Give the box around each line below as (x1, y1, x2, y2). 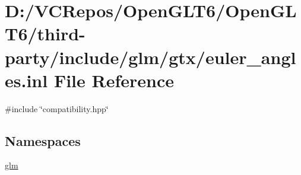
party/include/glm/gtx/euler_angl (5, 44, 296, 69)
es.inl (5, 68, 48, 92)
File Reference (53, 68, 174, 92)
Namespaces (5, 131, 81, 149)
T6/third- (5, 21, 85, 46)
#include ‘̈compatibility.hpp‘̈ (5, 102, 109, 114)
